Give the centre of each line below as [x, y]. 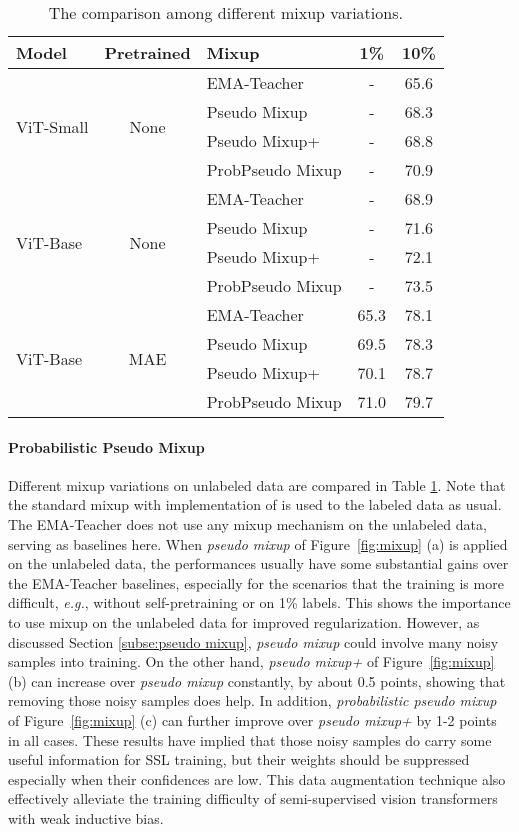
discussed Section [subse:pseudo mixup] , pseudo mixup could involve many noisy [253, 641]
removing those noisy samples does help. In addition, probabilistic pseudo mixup [252, 700]
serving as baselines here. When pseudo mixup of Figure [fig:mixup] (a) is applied [258, 543]
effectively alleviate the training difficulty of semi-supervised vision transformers [253, 798]
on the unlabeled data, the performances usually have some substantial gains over [258, 563]
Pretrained [147, 52]
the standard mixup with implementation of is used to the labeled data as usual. [255, 504]
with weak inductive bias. [86, 817]
